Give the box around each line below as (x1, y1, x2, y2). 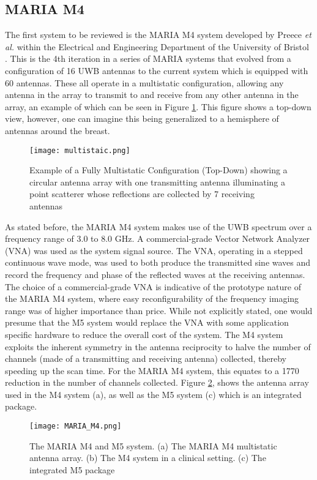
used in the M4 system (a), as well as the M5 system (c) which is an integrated (5, 388, 302, 400)
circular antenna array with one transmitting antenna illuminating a (29, 175, 285, 188)
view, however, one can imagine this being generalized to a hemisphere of (5, 112, 279, 125)
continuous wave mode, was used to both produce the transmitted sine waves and (5, 256, 311, 269)
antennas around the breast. (5, 124, 110, 137)
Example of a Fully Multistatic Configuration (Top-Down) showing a (29, 163, 288, 176)
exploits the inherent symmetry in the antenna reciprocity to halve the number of (5, 340, 311, 353)
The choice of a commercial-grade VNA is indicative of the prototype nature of (5, 280, 301, 293)
